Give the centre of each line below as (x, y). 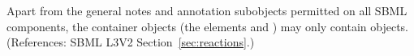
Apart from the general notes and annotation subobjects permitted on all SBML (207, 10)
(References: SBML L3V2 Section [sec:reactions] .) (131, 42)
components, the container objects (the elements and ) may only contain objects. (207, 26)
